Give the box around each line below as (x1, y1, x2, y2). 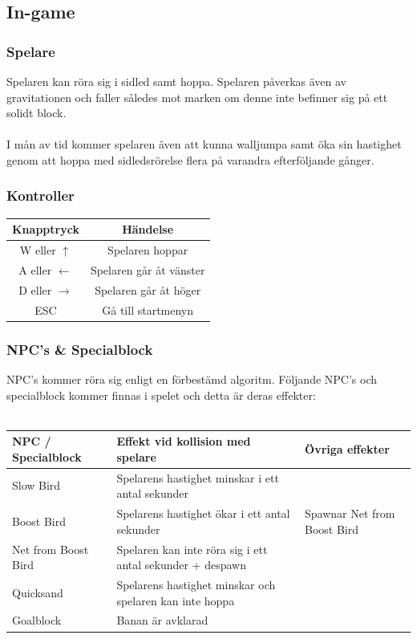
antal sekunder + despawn (116, 556, 246, 573)
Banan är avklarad (116, 612, 208, 629)
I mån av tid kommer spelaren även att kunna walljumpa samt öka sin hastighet (6, 136, 402, 153)
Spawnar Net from (305, 505, 395, 522)
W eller (19, 242, 56, 258)
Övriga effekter (305, 441, 390, 458)
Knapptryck (12, 221, 79, 238)
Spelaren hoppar (107, 242, 188, 258)
